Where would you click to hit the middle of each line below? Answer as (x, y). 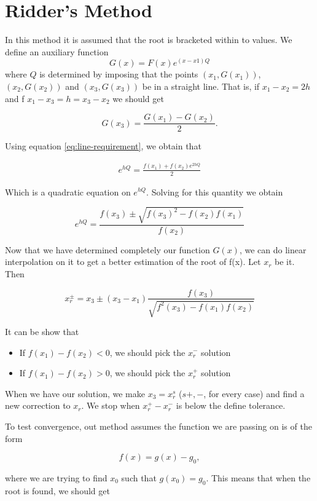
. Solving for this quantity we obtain (215, 191)
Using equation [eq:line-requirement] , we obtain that (103, 146)
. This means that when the (258, 477)
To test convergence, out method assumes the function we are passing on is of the (158, 426)
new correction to (38, 405)
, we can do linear (273, 249)
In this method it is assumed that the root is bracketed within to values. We (149, 40)
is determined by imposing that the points (119, 74)
